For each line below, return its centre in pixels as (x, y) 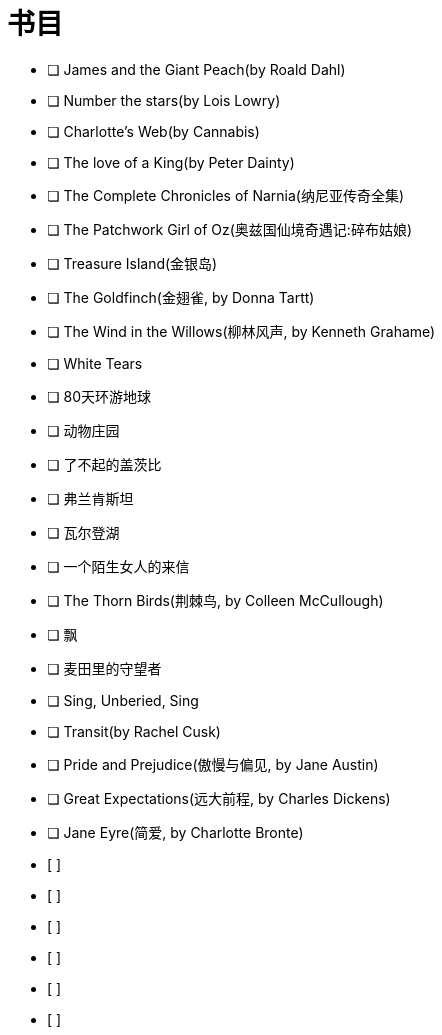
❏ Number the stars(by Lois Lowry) (164, 100)
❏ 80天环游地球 (99, 396)
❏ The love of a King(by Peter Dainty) (171, 162)
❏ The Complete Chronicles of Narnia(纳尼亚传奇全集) (226, 195)
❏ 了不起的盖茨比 (104, 464)
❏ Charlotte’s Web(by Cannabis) (153, 131)
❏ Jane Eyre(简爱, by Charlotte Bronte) (175, 832)
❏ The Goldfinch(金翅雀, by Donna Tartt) (181, 297)
